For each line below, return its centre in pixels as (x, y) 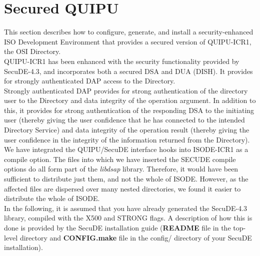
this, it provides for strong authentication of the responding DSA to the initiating (129, 110)
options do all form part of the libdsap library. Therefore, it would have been (121, 169)
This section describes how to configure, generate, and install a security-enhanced (129, 32)
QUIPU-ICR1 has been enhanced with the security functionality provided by (122, 61)
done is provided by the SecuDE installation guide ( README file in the (117, 227)
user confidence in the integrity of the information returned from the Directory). (127, 139)
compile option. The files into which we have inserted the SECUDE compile (120, 159)
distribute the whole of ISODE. (52, 198)
